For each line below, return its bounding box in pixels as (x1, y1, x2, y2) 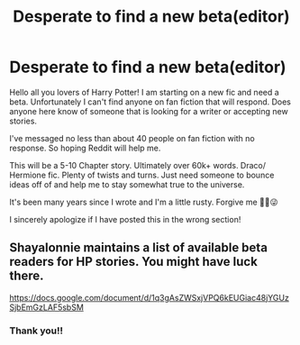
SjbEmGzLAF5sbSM (9, 302, 84, 313)
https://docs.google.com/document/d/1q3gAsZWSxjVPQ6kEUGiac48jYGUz (9, 292, 290, 303)
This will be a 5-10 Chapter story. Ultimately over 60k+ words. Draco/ (9, 159, 267, 170)
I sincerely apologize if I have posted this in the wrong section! (9, 213, 241, 224)
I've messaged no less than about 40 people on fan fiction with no (9, 132, 255, 143)
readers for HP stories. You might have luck (9, 254, 259, 269)
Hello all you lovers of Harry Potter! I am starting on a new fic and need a (9, 86, 279, 97)
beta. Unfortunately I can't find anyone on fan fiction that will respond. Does (9, 96, 291, 107)
